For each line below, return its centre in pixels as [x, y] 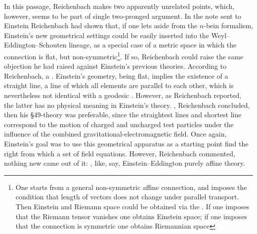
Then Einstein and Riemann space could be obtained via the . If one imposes [132, 206]
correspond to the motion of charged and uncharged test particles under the [119, 124]
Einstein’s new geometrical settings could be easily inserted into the [107, 35]
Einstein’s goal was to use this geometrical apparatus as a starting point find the [126, 143]
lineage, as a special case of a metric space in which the [153, 45]
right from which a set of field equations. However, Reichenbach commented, [120, 153]
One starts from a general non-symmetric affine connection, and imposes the [131, 187]
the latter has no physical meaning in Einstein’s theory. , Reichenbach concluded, [127, 105]
